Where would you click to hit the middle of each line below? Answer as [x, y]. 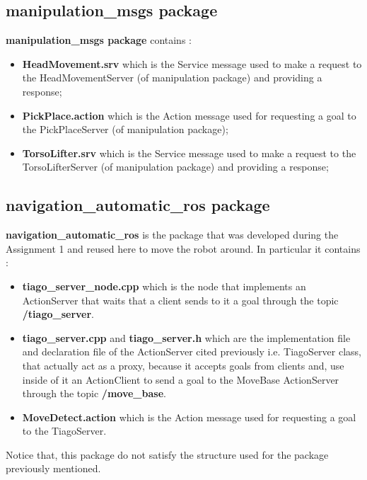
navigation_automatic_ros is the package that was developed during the [172, 235]
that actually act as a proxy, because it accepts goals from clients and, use [183, 365]
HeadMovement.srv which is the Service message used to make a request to [192, 63]
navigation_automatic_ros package [138, 205]
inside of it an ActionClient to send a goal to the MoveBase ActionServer [181, 379]
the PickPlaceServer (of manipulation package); [125, 129]
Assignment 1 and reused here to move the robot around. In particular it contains [183, 248]
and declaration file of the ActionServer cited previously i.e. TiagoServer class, [192, 352]
